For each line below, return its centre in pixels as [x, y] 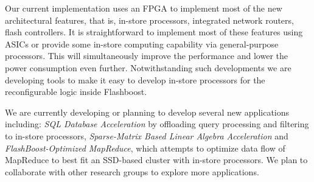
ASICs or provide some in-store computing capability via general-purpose [142, 44]
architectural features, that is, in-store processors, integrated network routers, [149, 20]
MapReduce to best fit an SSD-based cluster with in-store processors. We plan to [156, 160]
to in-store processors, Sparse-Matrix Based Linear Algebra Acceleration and [147, 135]
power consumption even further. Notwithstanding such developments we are [148, 67]
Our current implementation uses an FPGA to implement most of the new [144, 8]
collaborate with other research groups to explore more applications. [132, 171]
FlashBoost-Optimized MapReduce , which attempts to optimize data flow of [145, 148]
